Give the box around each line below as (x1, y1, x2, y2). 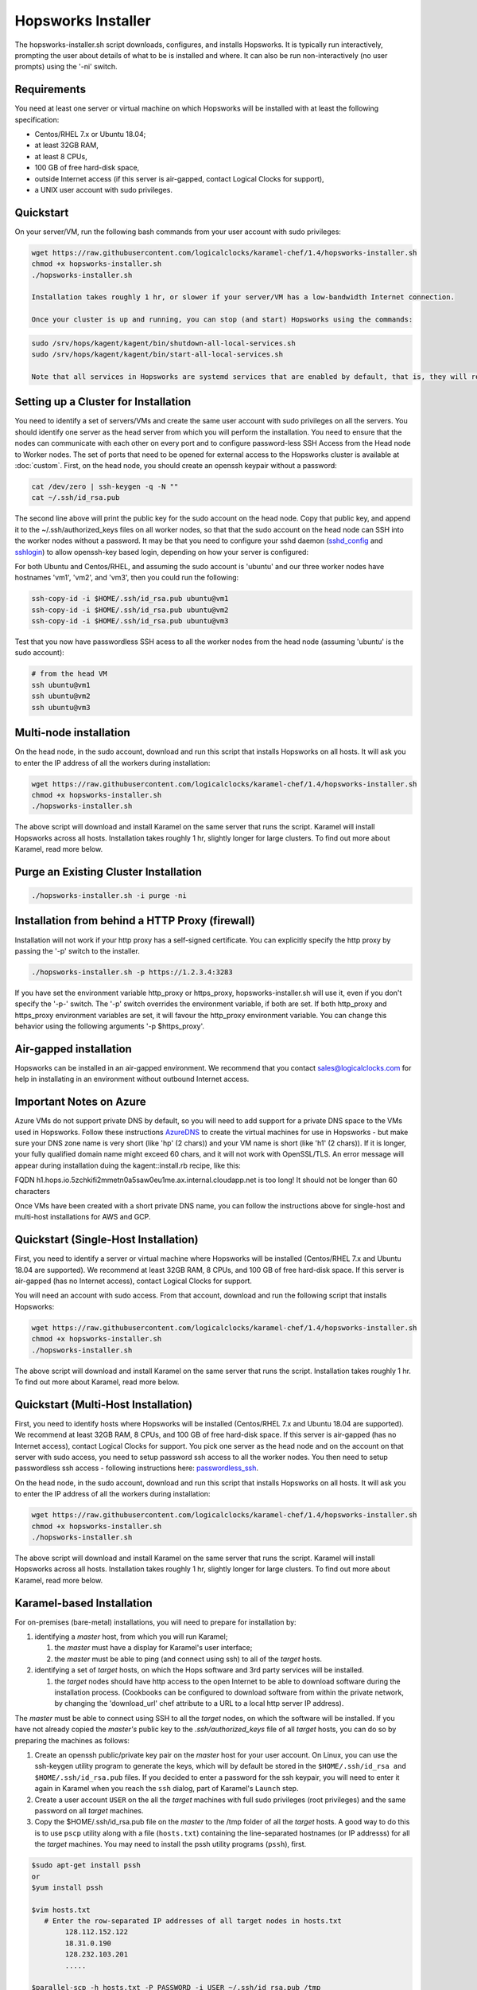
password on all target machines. (34, 1805, 144, 1815)
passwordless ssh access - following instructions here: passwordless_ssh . (14, 1463, 258, 1473)
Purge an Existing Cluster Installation (14, 864, 203, 879)
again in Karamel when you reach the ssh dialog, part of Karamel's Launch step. (34, 1784, 299, 1793)
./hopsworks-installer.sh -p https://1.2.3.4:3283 (31, 967, 234, 977)
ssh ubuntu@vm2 (31, 692, 91, 700)
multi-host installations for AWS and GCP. (14, 1212, 151, 1222)
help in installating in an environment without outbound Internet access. (14, 1075, 250, 1084)
